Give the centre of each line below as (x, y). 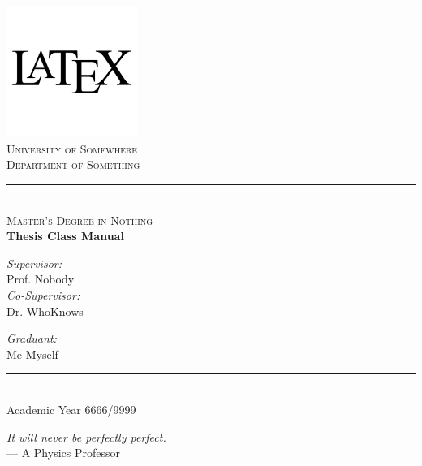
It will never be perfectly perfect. (86, 436)
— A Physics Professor (63, 453)
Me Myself (32, 354)
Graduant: (32, 338)
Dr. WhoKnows (45, 311)
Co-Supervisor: (43, 295)
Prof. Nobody (41, 279)
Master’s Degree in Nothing (80, 220)
